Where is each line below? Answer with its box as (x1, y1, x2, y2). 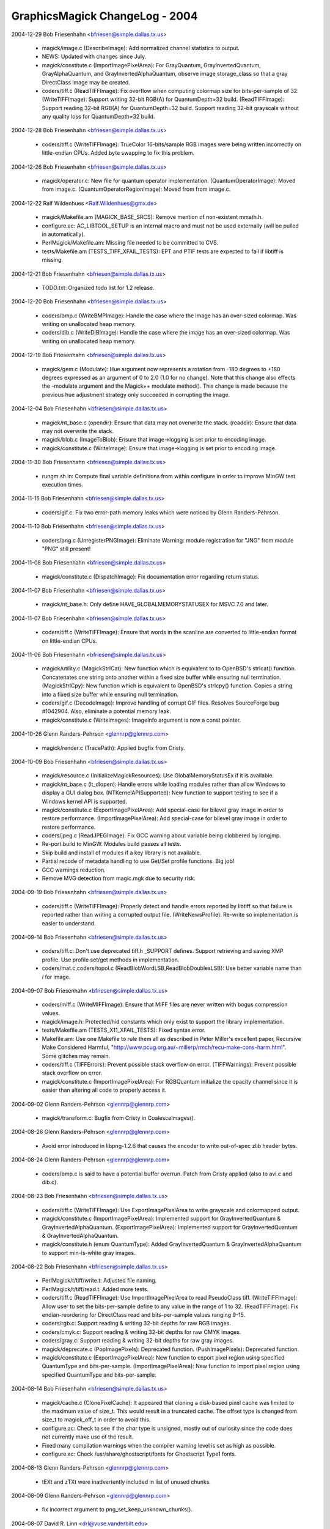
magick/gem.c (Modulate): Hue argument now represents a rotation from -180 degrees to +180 (42, 365, 280, 372)
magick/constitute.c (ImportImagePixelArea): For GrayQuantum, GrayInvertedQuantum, (42, 61, 261, 68)
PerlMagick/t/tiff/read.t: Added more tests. (42, 1285, 149, 1293)
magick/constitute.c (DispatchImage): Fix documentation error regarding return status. (42, 572, 260, 580)
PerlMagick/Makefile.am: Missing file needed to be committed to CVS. (42, 239, 219, 246)
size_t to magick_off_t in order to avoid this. (42, 1416, 151, 1423)
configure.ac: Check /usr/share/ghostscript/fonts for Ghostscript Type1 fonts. (42, 1450, 237, 1457)
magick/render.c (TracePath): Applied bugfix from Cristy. (42, 744, 185, 752)
